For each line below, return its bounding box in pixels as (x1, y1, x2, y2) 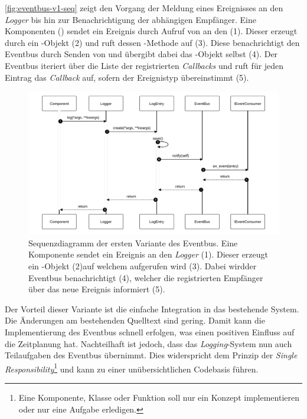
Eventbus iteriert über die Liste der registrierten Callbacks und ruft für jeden (5, 59, 284, 71)
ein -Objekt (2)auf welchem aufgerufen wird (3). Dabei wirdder (28, 259, 257, 272)
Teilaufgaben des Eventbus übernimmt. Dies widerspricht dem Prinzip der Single (5, 349, 298, 361)
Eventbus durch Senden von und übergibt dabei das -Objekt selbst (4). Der (5, 48, 278, 60)
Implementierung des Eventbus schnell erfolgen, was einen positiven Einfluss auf (5, 325, 295, 338)
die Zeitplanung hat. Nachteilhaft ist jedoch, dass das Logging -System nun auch (5, 337, 292, 349)
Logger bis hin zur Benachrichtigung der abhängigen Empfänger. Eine (5, 13, 256, 25)
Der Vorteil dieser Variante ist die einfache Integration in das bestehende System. (5, 302, 299, 315)
